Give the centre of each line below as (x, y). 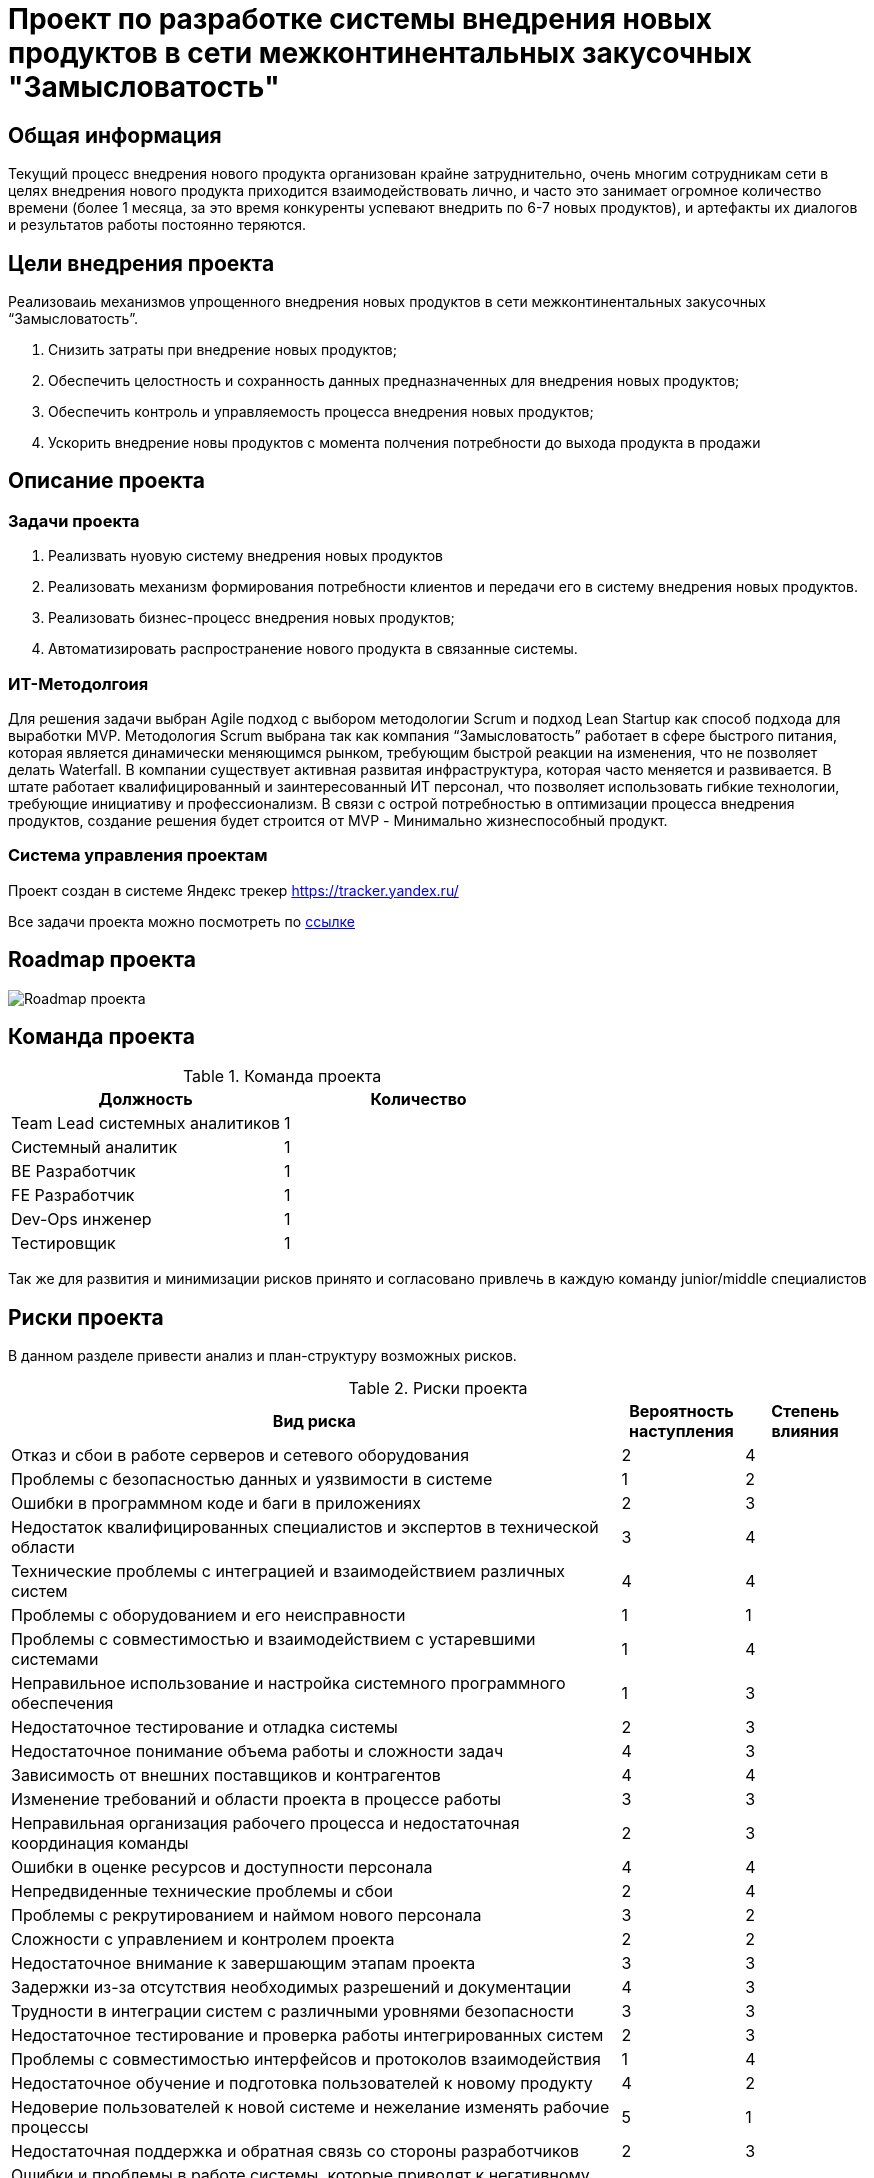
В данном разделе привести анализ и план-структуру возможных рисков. (262, 1356)
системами (55, 1659)
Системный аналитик (94, 1147)
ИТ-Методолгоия (78, 683)
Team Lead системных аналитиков (146, 1123)
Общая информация (115, 135)
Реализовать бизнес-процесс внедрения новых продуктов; (251, 618)
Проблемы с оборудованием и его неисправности (208, 1615)
